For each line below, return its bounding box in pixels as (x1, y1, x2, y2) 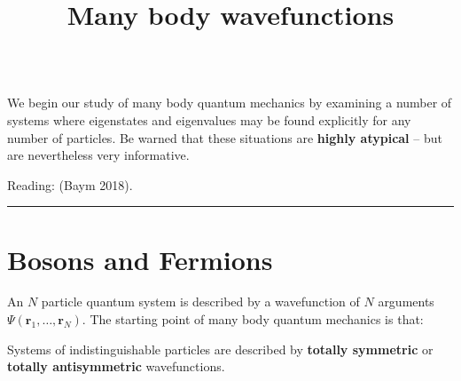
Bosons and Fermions (7, 241, 273, 277)
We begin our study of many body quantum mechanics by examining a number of (7, 93, 452, 112)
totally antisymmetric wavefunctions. (7, 357, 225, 376)
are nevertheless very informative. (7, 146, 190, 164)
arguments (378, 292, 434, 311)
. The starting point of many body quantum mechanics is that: (82, 310, 424, 329)
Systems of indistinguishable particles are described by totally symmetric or (7, 339, 434, 358)
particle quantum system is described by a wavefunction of (41, 292, 360, 311)
